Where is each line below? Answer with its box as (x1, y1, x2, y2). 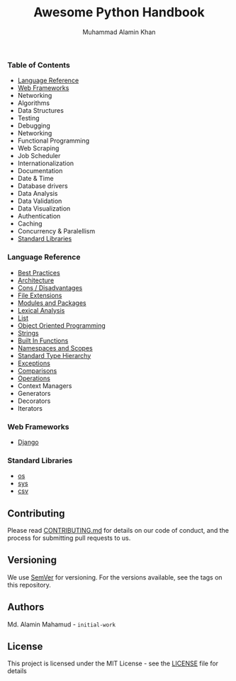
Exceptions (17, 359, 51, 367)
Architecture (17, 276, 55, 284)
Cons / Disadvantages (17, 283, 83, 292)
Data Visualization (17, 204, 71, 213)
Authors (7, 601, 45, 614)
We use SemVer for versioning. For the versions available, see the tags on (7, 572, 223, 582)
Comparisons (17, 366, 57, 375)
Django (17, 438, 39, 446)
